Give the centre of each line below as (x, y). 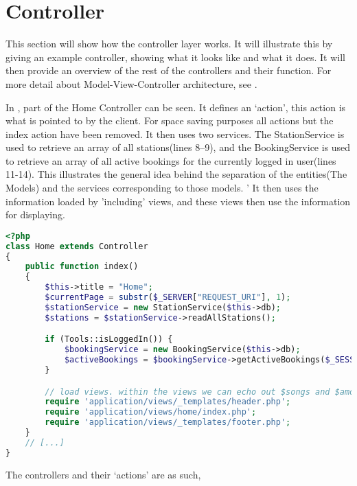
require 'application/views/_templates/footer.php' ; (168, 423)
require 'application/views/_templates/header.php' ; (168, 402)
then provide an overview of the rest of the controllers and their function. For (169, 70)
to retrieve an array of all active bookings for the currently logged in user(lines (171, 160)
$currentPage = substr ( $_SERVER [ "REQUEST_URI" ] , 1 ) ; (168, 298)
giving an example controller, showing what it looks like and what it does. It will (175, 57)
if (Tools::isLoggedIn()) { (109, 339)
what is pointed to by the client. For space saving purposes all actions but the (170, 120)
